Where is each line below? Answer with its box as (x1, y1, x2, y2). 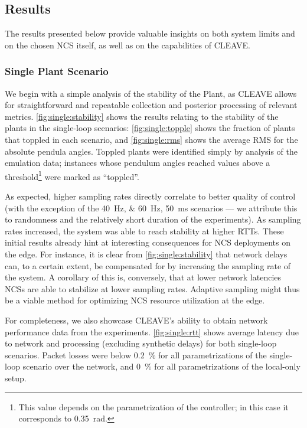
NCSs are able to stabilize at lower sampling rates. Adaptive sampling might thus (5, 282, 300, 295)
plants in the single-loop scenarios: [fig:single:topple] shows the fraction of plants (5, 122, 295, 134)
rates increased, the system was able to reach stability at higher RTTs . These (5, 224, 284, 237)
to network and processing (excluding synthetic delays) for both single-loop (5, 337, 277, 349)
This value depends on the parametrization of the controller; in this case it (18, 400, 289, 413)
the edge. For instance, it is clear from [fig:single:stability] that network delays (5, 247, 288, 260)
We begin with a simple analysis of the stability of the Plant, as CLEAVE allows (5, 87, 297, 99)
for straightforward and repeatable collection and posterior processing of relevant (5, 99, 298, 111)
